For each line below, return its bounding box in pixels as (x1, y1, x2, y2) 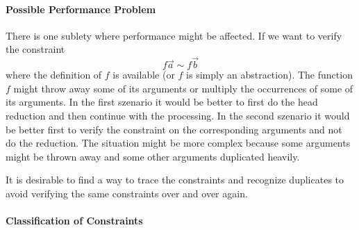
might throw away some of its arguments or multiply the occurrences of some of (13, 81, 353, 95)
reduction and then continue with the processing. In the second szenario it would (6, 108, 350, 122)
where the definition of (6, 67, 102, 82)
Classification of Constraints (6, 213, 143, 228)
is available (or (112, 67, 175, 82)
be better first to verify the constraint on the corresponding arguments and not (6, 122, 342, 136)
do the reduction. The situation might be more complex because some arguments (6, 135, 351, 150)
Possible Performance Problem (6, 1, 156, 16)
